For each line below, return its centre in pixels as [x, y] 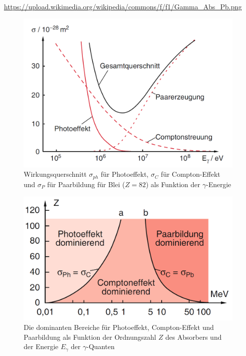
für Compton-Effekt [191, 174]
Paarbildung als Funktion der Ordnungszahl [90, 337]
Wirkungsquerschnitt [55, 174]
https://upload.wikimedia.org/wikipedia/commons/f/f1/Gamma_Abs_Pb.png [123, 6]
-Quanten [101, 346]
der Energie [41, 346]
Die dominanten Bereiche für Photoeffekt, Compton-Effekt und [119, 327]
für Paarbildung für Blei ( [86, 184]
